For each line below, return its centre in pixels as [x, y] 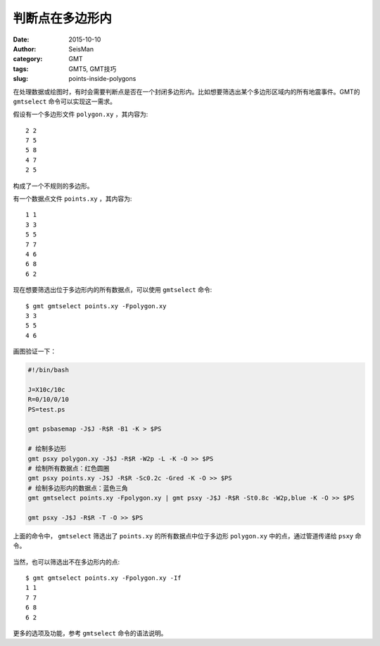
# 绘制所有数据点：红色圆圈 [69, 468]
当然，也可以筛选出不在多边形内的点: [66, 562]
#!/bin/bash [49, 370]
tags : [21, 69]
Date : [21, 39]
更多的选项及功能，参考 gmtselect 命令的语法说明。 [90, 633]
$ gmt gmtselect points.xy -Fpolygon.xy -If [104, 578]
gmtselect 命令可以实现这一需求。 [64, 101]
